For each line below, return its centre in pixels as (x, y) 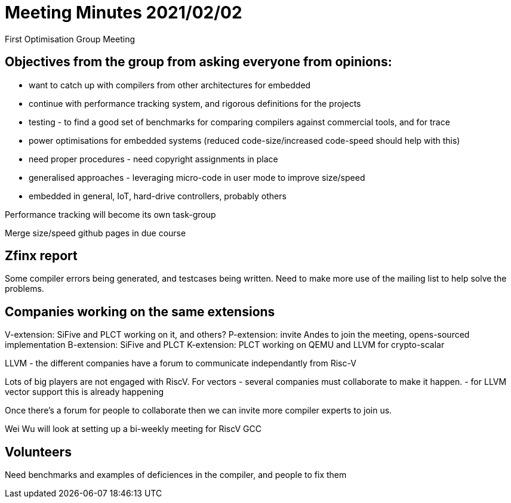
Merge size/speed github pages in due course (96, 233)
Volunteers (38, 452)
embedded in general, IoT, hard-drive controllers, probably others (158, 196)
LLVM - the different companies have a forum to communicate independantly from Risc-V (181, 363)
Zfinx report (41, 256)
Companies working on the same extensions (140, 311)
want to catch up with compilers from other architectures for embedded (170, 85)
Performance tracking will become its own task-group (110, 214)
